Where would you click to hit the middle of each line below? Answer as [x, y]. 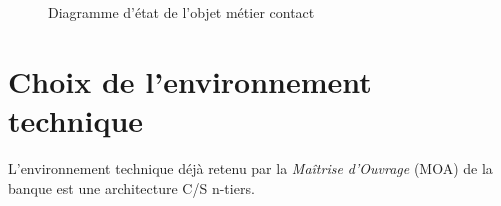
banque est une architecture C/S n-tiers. [131, 187]
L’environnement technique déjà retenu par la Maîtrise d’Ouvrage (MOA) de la [250, 167]
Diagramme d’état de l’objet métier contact [181, 12]
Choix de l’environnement [190, 80]
